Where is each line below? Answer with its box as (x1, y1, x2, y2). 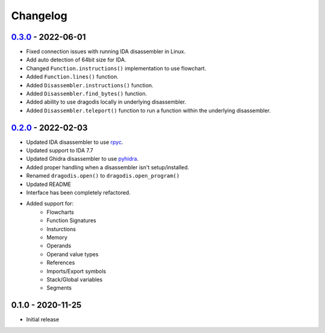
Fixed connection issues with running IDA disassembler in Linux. (26, 48, 186, 55)
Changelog (11, 9, 67, 22)
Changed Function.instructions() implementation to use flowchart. (26, 64, 206, 72)
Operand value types (46, 251, 99, 258)
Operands (46, 242, 72, 249)
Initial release (26, 316, 60, 323)
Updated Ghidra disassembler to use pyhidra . (26, 155, 139, 163)
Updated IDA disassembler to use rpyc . (26, 138, 123, 146)
